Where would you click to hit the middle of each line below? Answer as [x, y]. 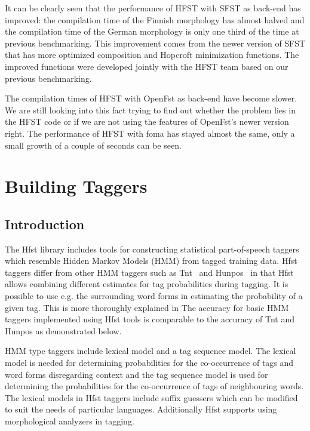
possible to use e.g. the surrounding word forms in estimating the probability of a [154, 296]
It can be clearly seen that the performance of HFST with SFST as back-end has [153, 8]
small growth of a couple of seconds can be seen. [93, 145]
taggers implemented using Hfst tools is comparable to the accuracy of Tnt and [150, 319]
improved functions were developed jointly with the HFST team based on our [147, 66]
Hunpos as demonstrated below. [63, 330]
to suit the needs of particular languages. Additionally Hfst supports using [141, 409]
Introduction [45, 224]
